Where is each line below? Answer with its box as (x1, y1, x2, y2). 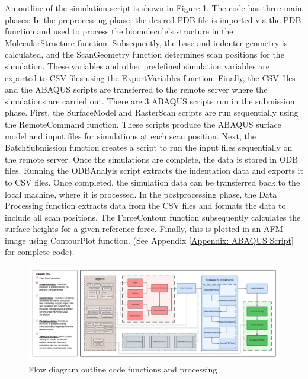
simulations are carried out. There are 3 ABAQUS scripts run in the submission (5, 94, 295, 107)
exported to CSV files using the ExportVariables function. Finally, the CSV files (5, 71, 296, 84)
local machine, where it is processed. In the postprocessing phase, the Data (5, 187, 277, 200)
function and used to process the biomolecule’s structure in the (5, 25, 233, 37)
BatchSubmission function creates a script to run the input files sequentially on (5, 141, 293, 154)
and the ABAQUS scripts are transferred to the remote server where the (5, 83, 268, 95)
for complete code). (5, 246, 75, 258)
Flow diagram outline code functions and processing (28, 362, 217, 375)
